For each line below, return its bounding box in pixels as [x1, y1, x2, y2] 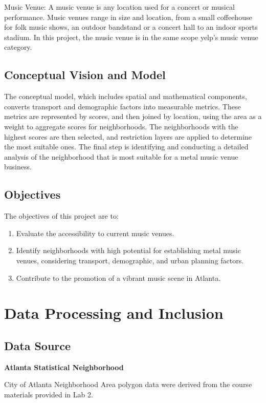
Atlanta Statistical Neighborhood [4, 361, 124, 372]
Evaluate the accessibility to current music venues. [16, 227, 174, 238]
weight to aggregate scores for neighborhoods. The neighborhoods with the [4, 121, 238, 131]
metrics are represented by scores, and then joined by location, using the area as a [4, 111, 262, 122]
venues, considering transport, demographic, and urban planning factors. [16, 255, 244, 265]
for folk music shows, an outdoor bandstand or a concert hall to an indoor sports [4, 22, 258, 32]
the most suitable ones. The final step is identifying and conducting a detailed [4, 141, 249, 152]
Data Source [4, 337, 71, 353]
